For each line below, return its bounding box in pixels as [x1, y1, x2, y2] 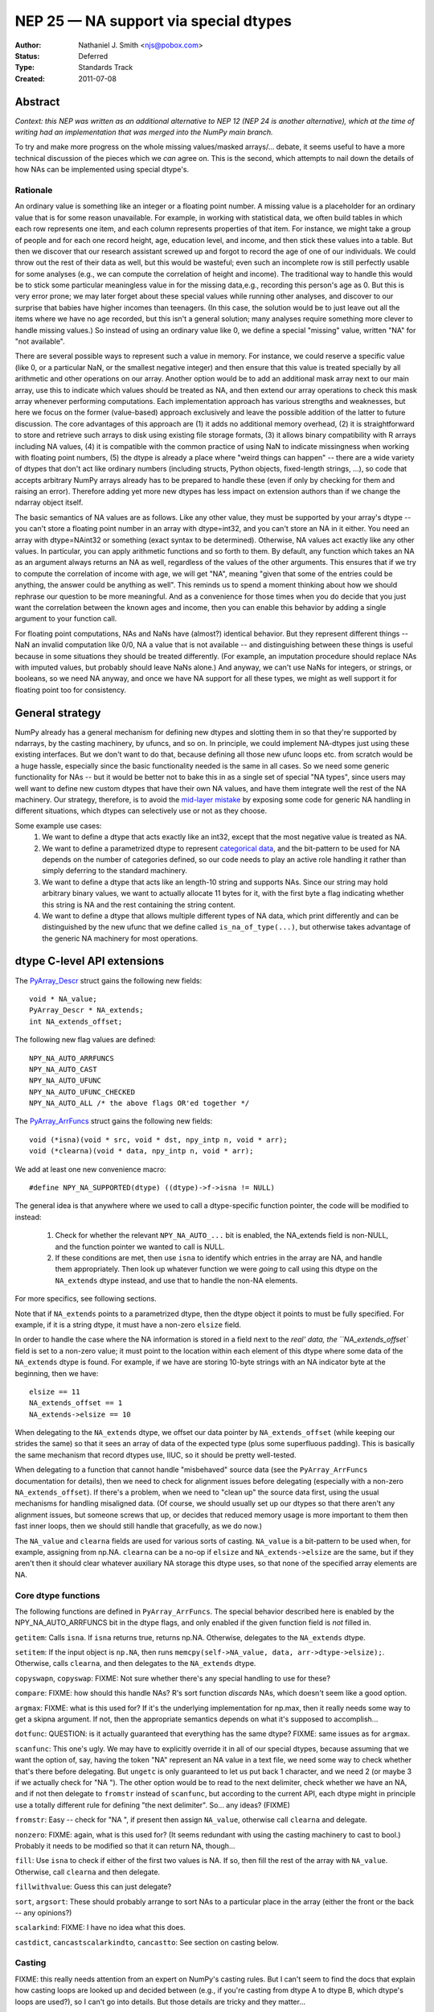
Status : [14, 51, 40, 60]
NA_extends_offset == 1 [29, 1399, 123, 1408]
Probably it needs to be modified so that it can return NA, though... [14, 1841, 235, 1850]
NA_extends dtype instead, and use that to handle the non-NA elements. [55, 1276, 298, 1285]
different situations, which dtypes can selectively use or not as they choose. [14, 806, 268, 816]
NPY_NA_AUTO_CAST [29, 1065, 97, 1074]
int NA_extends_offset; [29, 1016, 123, 1026]
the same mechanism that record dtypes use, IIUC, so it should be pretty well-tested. [14, 1449, 297, 1460]
